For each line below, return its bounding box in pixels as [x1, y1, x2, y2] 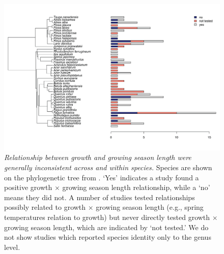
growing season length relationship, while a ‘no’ [62, 182, 210, 193]
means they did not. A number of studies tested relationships [4, 192, 195, 202]
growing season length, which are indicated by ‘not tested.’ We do [4, 221, 209, 232]
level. [4, 241, 20, 252]
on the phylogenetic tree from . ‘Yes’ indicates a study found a [4, 172, 199, 182]
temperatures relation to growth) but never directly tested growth [4, 211, 210, 222]
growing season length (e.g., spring [96, 202, 204, 212]
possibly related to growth [4, 202, 86, 212]
